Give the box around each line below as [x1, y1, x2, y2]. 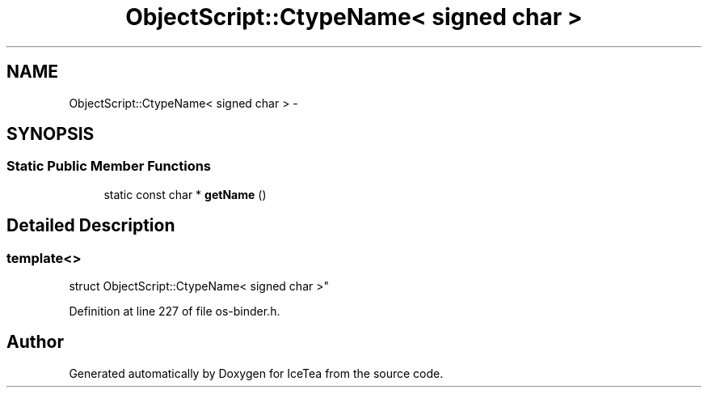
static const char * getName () [103, 187, 267, 201]
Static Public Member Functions [6, 158, 212, 175]
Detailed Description [6, 215, 175, 236]
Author [6, 332, 64, 353]
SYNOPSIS [6, 124, 95, 145]
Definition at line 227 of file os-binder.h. [69, 304, 280, 319]
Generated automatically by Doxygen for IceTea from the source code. [69, 366, 444, 380]
